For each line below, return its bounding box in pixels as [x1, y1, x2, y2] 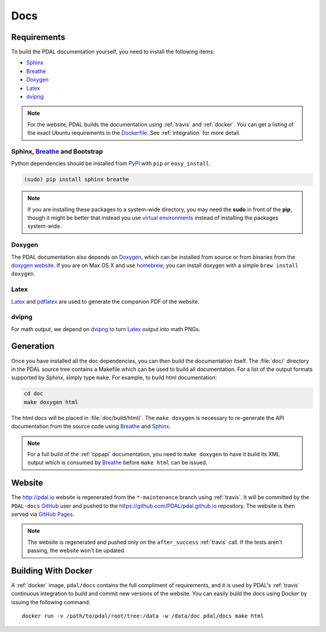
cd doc [24, 390, 43, 397]
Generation [11, 341, 54, 352]
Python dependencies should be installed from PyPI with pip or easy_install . [11, 160, 211, 167]
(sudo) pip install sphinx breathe [24, 176, 129, 183]
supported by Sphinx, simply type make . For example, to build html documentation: [11, 374, 217, 381]
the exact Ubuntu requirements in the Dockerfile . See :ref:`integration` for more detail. [27, 129, 241, 137]
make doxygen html [24, 399, 78, 405]
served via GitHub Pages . [11, 511, 75, 518]
